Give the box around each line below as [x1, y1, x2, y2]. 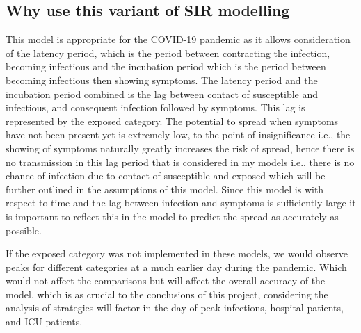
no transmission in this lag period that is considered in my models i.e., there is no [6, 154, 355, 169]
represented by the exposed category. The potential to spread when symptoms [6, 113, 339, 128]
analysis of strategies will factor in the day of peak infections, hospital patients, [6, 300, 344, 315]
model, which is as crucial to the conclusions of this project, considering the [6, 286, 328, 301]
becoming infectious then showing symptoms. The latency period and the [6, 72, 318, 87]
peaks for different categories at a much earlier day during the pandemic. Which [6, 259, 347, 274]
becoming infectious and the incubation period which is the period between [6, 59, 326, 74]
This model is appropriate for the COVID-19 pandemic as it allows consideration [6, 32, 351, 47]
